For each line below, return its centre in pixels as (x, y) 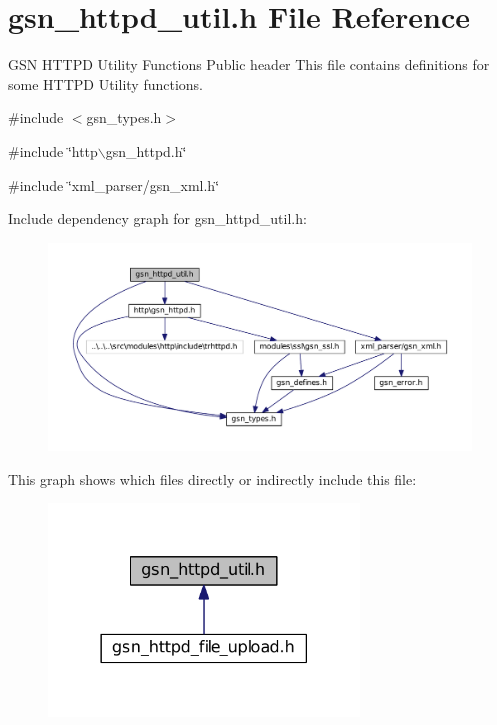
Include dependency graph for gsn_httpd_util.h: (157, 218)
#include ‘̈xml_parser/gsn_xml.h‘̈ (114, 184)
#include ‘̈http (53, 150)
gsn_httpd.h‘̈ (146, 150)
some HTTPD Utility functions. (105, 83)
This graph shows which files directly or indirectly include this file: (212, 478)
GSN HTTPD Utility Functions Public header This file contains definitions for (249, 64)
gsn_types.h (124, 117)
